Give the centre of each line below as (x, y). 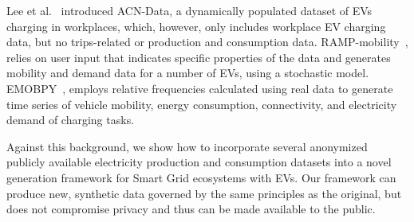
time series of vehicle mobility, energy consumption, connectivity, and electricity (202, 104)
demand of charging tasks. (71, 120)
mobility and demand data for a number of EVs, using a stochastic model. (188, 73)
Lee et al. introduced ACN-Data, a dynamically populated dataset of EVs (189, 10)
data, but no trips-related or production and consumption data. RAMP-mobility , (207, 42)
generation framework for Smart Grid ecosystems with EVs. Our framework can (201, 177)
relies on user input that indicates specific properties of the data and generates (199, 57)
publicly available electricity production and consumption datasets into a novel (199, 162)
